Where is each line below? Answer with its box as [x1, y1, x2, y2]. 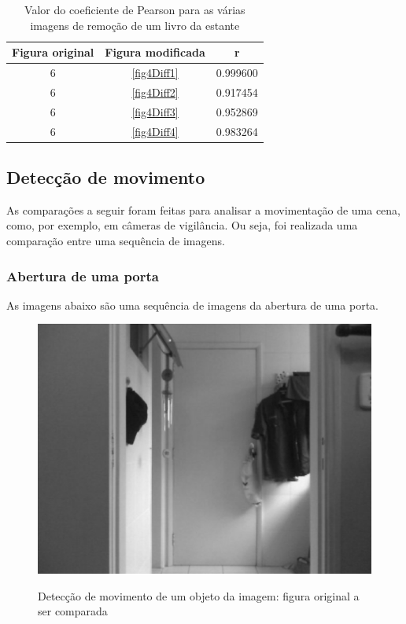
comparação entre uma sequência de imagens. [6, 233, 225, 249]
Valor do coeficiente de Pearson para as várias [24, 2, 245, 17]
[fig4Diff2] [131, 83, 179, 100]
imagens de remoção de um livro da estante [30, 17, 240, 33]
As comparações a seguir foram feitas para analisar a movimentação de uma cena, [6, 201, 401, 218]
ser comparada [38, 603, 108, 619]
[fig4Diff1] [131, 64, 179, 81]
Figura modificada [105, 44, 205, 61]
